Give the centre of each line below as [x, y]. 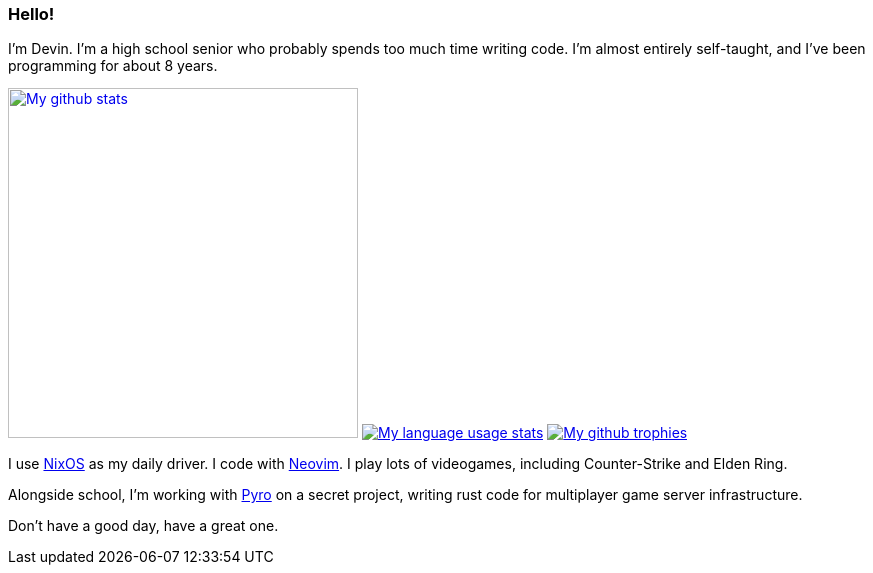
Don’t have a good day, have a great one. [143, 526]
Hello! [31, 14]
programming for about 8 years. [113, 66]
